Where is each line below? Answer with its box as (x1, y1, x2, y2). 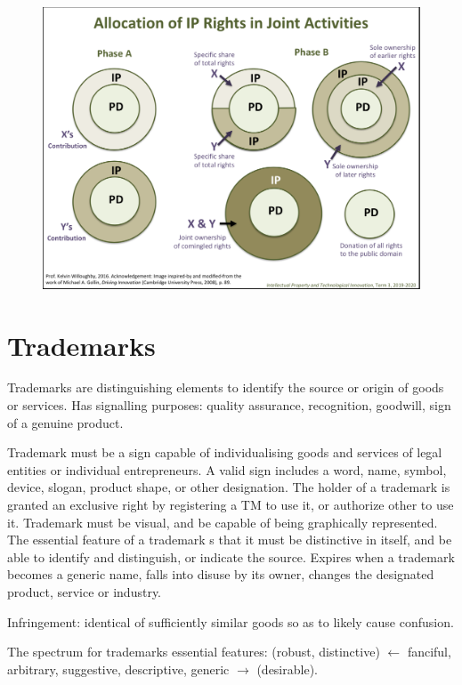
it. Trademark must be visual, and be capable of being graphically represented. (7, 512, 438, 531)
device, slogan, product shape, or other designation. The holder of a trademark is (7, 478, 450, 496)
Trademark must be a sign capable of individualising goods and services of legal (7, 443, 442, 462)
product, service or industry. (7, 583, 162, 600)
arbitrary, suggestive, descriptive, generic (7, 659, 230, 678)
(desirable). (256, 659, 318, 678)
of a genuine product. (7, 413, 124, 431)
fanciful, (407, 642, 451, 661)
